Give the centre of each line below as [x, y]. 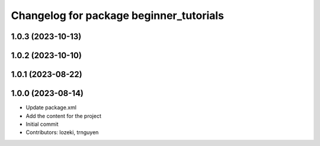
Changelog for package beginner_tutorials [118, 15]
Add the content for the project [64, 116]
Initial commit [42, 124]
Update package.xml [51, 107]
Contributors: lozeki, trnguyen [62, 132]
